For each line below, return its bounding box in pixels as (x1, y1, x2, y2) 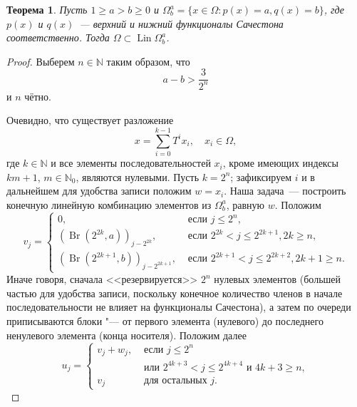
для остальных (144, 375, 207, 386)
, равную (226, 197, 265, 212)
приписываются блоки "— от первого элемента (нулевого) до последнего (6, 313, 324, 328)
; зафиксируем (230, 169, 292, 184)
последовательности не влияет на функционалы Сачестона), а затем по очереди (6, 299, 351, 314)
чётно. (24, 88, 51, 103)
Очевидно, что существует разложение (6, 113, 174, 128)
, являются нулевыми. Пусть (76, 169, 200, 184)
